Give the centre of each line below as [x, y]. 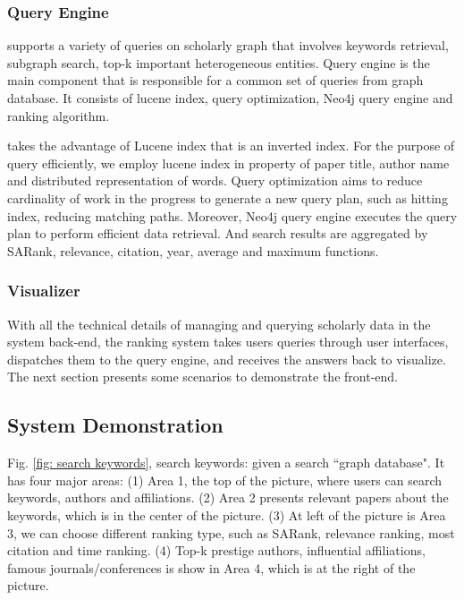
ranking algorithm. [59, 115]
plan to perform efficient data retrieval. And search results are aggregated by [218, 233]
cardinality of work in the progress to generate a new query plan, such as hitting [228, 197]
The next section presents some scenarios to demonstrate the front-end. [202, 377]
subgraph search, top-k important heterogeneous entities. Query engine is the [219, 62]
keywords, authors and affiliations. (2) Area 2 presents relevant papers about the [228, 497]
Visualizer [44, 291]
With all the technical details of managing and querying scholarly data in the [219, 324]
